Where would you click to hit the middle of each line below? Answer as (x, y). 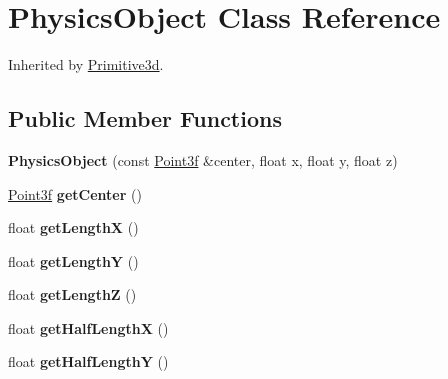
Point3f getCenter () (75, 193)
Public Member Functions (145, 118)
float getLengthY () (73, 260)
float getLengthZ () (72, 294)
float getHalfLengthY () (88, 361)
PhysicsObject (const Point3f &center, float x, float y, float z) (203, 159)
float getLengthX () (73, 227)
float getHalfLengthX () (88, 327)
